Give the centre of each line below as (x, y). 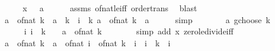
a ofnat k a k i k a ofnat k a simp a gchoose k (137, 19)
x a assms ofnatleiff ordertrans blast (110, 8)
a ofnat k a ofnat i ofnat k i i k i (87, 42)
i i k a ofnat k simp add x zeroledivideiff (129, 31)
